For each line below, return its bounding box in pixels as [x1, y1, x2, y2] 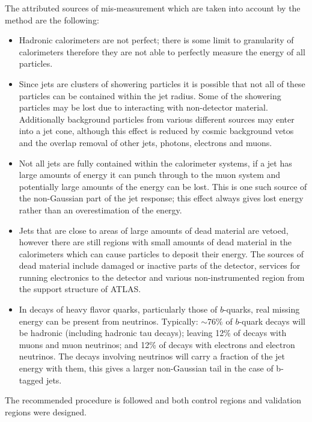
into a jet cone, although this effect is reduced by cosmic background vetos [19, 124, 294, 137]
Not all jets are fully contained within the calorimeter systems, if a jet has [19, 156, 292, 169]
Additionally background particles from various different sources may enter [19, 112, 295, 125]
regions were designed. [5, 405, 87, 418]
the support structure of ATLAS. [19, 283, 141, 295]
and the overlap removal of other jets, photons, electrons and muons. [19, 136, 272, 148]
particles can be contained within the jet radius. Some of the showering [19, 89, 281, 102]
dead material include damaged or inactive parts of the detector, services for [19, 259, 301, 272]
